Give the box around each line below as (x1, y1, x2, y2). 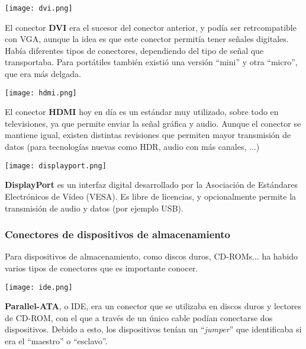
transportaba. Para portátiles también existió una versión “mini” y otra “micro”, (5, 56, 298, 68)
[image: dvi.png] (5, 4, 73, 12)
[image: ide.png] (5, 283, 73, 292)
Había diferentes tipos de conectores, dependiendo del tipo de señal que (5, 44, 264, 56)
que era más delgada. (5, 68, 81, 80)
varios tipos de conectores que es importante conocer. (5, 261, 198, 274)
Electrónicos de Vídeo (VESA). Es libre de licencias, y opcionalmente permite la (5, 190, 297, 202)
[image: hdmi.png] (5, 88, 77, 97)
